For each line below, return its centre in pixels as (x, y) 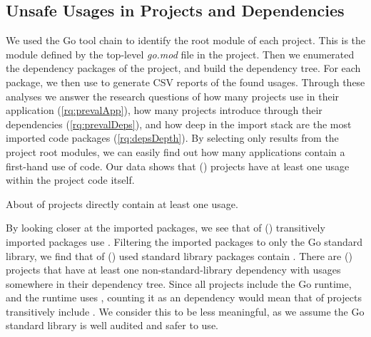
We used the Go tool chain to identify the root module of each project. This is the (186, 40)
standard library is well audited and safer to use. (112, 325)
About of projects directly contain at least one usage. (122, 203)
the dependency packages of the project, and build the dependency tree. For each (183, 68)
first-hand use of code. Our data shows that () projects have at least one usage (178, 166)
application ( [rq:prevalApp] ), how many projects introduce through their (164, 110)
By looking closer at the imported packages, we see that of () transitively (166, 228)
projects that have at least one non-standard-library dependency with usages (173, 270)
